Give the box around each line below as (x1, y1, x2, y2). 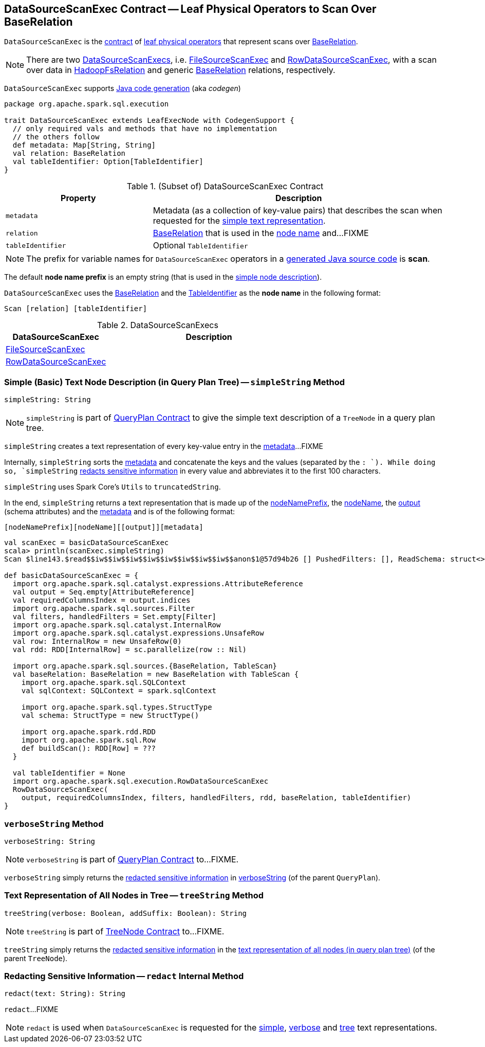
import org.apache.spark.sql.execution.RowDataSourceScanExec (12, 777, 269, 786)
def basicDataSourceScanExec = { (4, 571, 139, 580)
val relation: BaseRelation (12, 149, 126, 158)
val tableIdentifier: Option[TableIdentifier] (12, 157, 203, 166)
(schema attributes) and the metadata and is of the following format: (4, 507, 235, 516)
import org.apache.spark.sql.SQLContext (21, 678, 186, 687)
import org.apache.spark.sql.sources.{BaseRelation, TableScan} (12, 662, 277, 671)
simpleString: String (4, 395, 91, 404)
